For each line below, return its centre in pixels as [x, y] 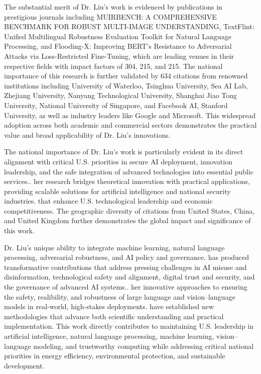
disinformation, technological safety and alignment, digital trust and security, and [129, 277]
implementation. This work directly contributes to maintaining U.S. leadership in [129, 326]
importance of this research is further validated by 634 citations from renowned [126, 76]
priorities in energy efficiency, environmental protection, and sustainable [115, 356]
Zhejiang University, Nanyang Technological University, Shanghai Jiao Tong [121, 95]
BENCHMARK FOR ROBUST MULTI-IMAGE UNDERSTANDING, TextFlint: [129, 26]
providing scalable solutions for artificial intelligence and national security [117, 191]
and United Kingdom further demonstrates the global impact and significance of [127, 220]
